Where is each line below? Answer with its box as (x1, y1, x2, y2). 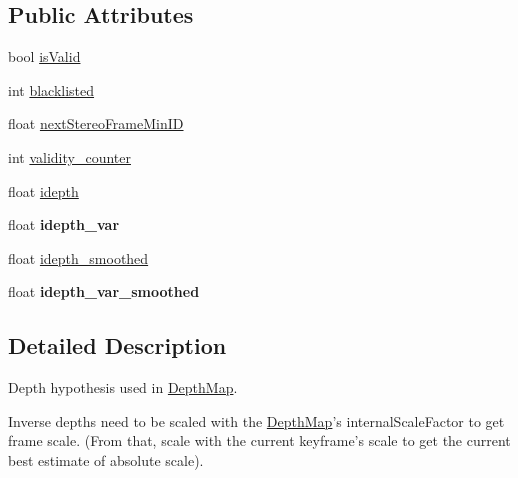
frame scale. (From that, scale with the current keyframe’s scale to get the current (8, 430, 511, 451)
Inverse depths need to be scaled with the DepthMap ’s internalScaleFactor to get (8, 410, 505, 431)
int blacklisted (8, 79, 95, 100)
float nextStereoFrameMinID (8, 113, 184, 134)
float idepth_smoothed (8, 247, 149, 268)
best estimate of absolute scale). (8, 449, 204, 470)
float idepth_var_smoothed (8, 281, 200, 302)
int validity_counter (8, 146, 131, 167)
